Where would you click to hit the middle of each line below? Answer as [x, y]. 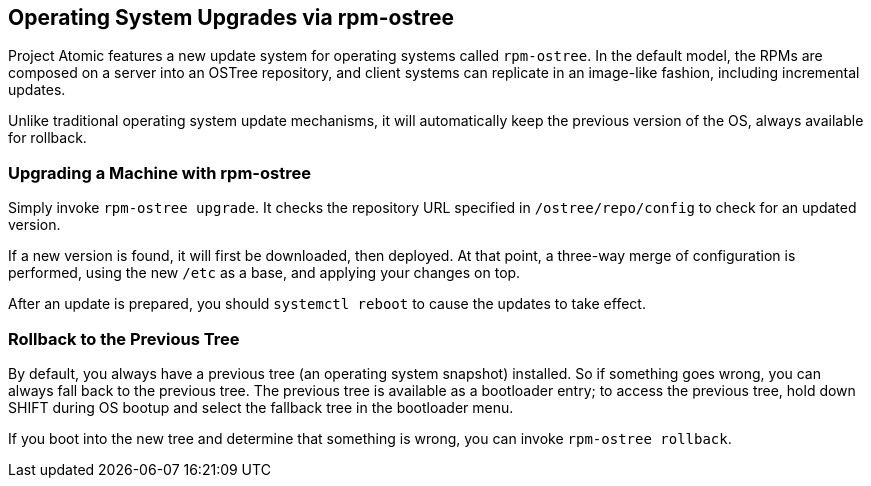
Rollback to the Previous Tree [124, 338]
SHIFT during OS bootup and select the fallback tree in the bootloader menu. [261, 407]
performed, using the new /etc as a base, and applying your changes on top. [264, 273]
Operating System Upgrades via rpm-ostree [231, 17]
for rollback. [47, 138]
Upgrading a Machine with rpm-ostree [159, 172]
